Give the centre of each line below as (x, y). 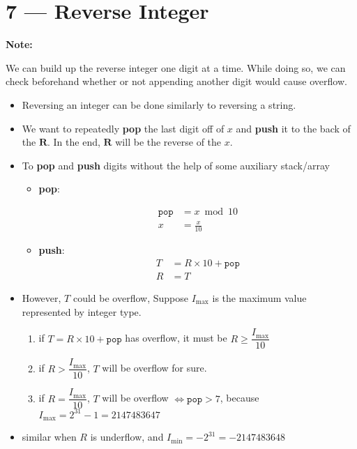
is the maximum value (259, 297)
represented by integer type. (82, 311)
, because (240, 398)
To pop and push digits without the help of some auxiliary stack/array (176, 165)
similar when (49, 437)
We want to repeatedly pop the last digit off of (123, 128)
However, (41, 297)
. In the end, (74, 142)
